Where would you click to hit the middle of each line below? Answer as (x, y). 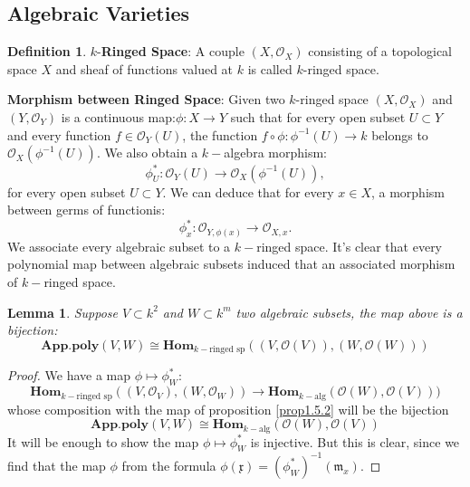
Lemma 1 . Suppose (63, 312)
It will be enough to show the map (103, 441)
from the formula (169, 465)
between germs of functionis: (86, 210)
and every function (59, 134)
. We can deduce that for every (248, 191)
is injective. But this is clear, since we (355, 441)
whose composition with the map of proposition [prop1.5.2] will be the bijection (228, 409)
